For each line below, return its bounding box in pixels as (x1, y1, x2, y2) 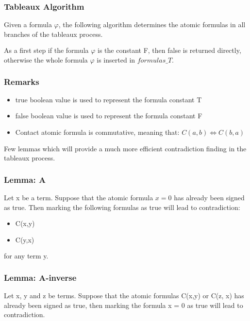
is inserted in (97, 55, 135, 64)
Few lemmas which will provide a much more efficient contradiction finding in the (4, 143, 247, 153)
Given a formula (4, 19, 52, 30)
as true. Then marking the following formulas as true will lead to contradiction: (4, 202, 240, 212)
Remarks (4, 75, 39, 87)
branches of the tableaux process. (4, 29, 103, 39)
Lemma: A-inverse (4, 271, 77, 283)
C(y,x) (15, 234, 34, 244)
